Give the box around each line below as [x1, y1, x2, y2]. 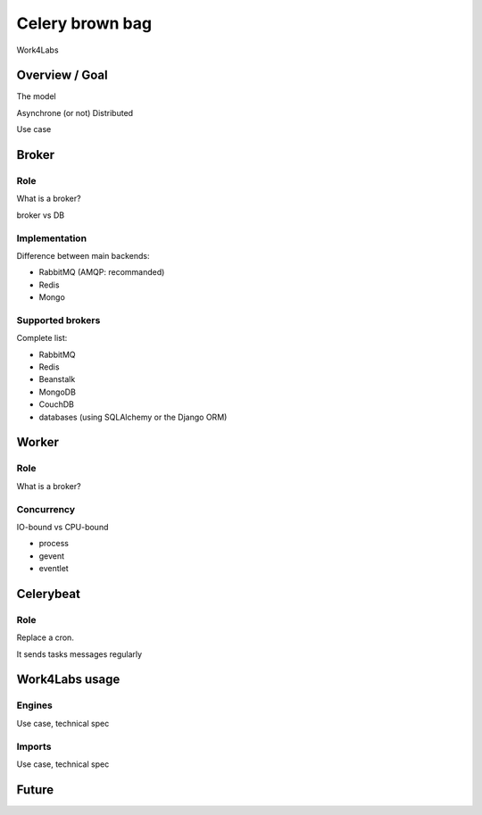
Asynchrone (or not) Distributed [16, 107, 134, 118]
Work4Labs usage [16, 672, 120, 687]
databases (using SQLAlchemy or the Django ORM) [38, 412, 228, 422]
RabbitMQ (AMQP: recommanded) [38, 267, 165, 278]
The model [16, 91, 57, 102]
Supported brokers [16, 313, 101, 326]
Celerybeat [16, 586, 80, 602]
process [38, 538, 69, 549]
